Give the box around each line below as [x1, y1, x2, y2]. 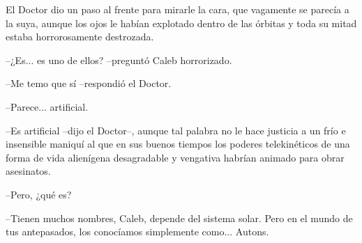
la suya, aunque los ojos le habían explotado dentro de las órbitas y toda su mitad [6, 15, 357, 30]
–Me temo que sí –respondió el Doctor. [6, 76, 172, 91]
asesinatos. [6, 164, 51, 178]
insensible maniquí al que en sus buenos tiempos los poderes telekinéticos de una [6, 136, 350, 151]
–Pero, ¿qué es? [6, 187, 72, 201]
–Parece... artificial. [6, 99, 89, 113]
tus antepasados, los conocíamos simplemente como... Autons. [6, 224, 269, 239]
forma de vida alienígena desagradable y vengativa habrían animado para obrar [6, 150, 345, 164]
